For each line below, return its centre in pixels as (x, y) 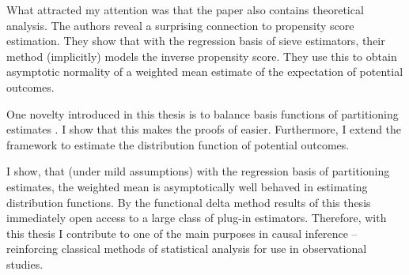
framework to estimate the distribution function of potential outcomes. (178, 144)
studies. (25, 264)
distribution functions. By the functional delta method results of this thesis (189, 202)
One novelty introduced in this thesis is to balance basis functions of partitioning (203, 113)
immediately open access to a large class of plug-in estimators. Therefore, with (197, 218)
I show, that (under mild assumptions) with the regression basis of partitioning (198, 171)
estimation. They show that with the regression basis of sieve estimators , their (196, 41)
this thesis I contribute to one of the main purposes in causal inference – (182, 233)
